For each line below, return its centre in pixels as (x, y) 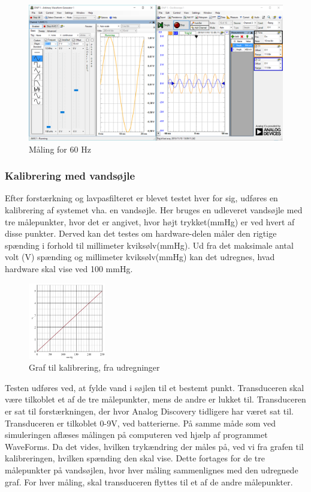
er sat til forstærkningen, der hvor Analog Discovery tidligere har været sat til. (149, 411)
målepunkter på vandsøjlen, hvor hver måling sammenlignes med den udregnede (152, 469)
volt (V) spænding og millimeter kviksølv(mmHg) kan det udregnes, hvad (140, 257)
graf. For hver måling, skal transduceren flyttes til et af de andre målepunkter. (149, 481)
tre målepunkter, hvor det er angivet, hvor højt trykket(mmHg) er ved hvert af (150, 221)
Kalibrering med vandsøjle (70, 176)
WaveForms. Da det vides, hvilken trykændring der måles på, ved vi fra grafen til (154, 446)
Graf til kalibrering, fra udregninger (94, 367)
